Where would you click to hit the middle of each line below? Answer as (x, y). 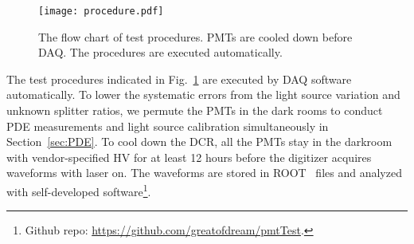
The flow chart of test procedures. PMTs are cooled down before (195, 36)
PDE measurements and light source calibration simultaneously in (168, 126)
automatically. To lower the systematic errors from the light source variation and (203, 94)
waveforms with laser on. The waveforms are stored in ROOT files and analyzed (204, 173)
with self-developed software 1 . (79, 190)
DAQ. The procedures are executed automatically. (160, 52)
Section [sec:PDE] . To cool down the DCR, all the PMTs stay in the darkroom (199, 142)
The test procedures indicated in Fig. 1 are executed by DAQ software (179, 79)
